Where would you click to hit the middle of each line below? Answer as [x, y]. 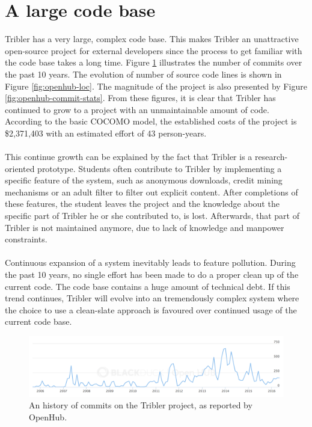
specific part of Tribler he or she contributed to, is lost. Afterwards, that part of [152, 216]
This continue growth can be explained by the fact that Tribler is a [129, 157]
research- [271, 157]
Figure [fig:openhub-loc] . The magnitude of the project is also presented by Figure [156, 86]
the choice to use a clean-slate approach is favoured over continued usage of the [151, 309]
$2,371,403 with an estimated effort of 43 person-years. [106, 133]
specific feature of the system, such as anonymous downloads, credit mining [144, 180]
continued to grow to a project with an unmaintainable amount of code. [137, 109]
